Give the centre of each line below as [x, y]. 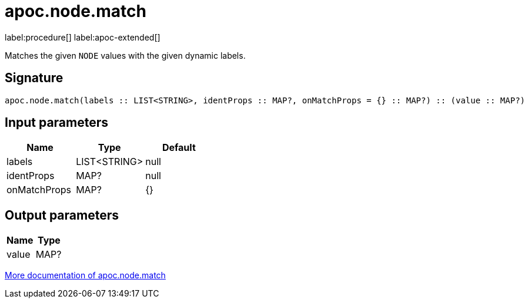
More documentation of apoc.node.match [85, 275]
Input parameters [57, 123]
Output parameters [62, 215]
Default [179, 148]
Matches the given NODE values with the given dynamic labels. [125, 55]
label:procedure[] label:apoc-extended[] [83, 37]
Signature [34, 78]
